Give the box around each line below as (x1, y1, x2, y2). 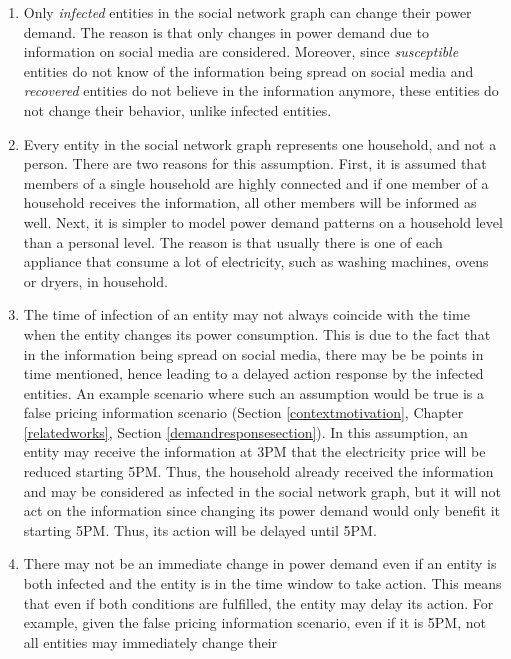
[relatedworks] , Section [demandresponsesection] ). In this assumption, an (23, 421, 468, 442)
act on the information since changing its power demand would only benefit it (23, 500, 501, 521)
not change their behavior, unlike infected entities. (23, 99, 332, 120)
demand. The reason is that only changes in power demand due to (23, 21, 429, 42)
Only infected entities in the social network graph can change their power (23, 2, 472, 22)
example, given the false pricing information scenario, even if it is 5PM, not (23, 612, 486, 633)
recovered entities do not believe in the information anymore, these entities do (23, 80, 499, 101)
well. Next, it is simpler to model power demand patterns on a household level (23, 211, 503, 232)
